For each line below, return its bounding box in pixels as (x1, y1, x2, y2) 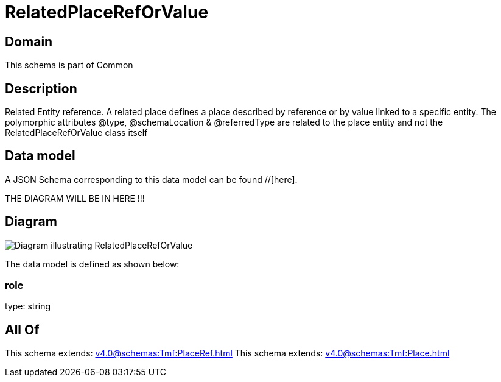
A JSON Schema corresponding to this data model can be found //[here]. (5, 174, 298, 185)
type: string (5, 301, 51, 312)
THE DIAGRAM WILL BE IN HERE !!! (5, 193, 145, 203)
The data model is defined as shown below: (5, 258, 180, 269)
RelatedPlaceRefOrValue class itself (5, 127, 148, 138)
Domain (5, 34, 53, 49)
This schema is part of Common (5, 60, 133, 71)
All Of (5, 322, 40, 338)
